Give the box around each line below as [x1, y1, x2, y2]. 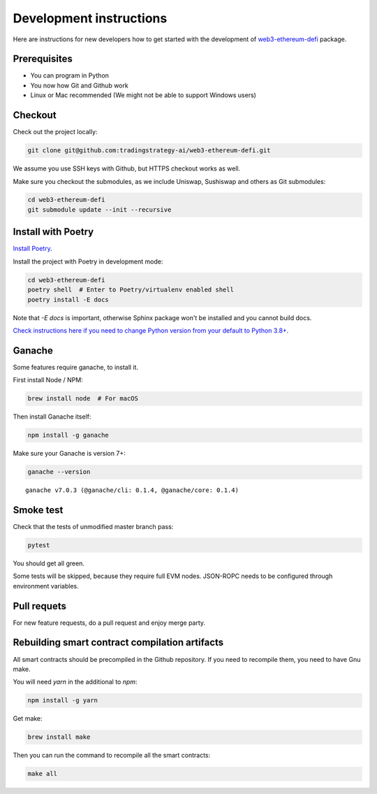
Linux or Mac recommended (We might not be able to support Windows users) [30, 91, 256, 99]
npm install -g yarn [27, 696, 98, 705]
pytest [27, 542, 50, 549]
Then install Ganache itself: [13, 412, 91, 421]
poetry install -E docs [27, 296, 110, 303]
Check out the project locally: [13, 128, 98, 136]
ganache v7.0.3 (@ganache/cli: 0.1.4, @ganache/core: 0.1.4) [25, 486, 239, 494]
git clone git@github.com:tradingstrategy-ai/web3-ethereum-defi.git [27, 147, 271, 154]
